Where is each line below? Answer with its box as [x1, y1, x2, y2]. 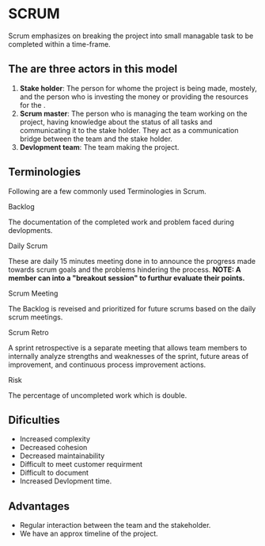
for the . [19, 100, 46, 109]
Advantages [8, 499, 70, 513]
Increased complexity [19, 434, 91, 444]
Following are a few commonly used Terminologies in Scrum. [8, 186, 207, 196]
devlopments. [8, 225, 53, 235]
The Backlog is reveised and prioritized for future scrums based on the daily [8, 304, 256, 313]
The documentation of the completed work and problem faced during [8, 217, 235, 227]
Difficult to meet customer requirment [19, 460, 143, 469]
